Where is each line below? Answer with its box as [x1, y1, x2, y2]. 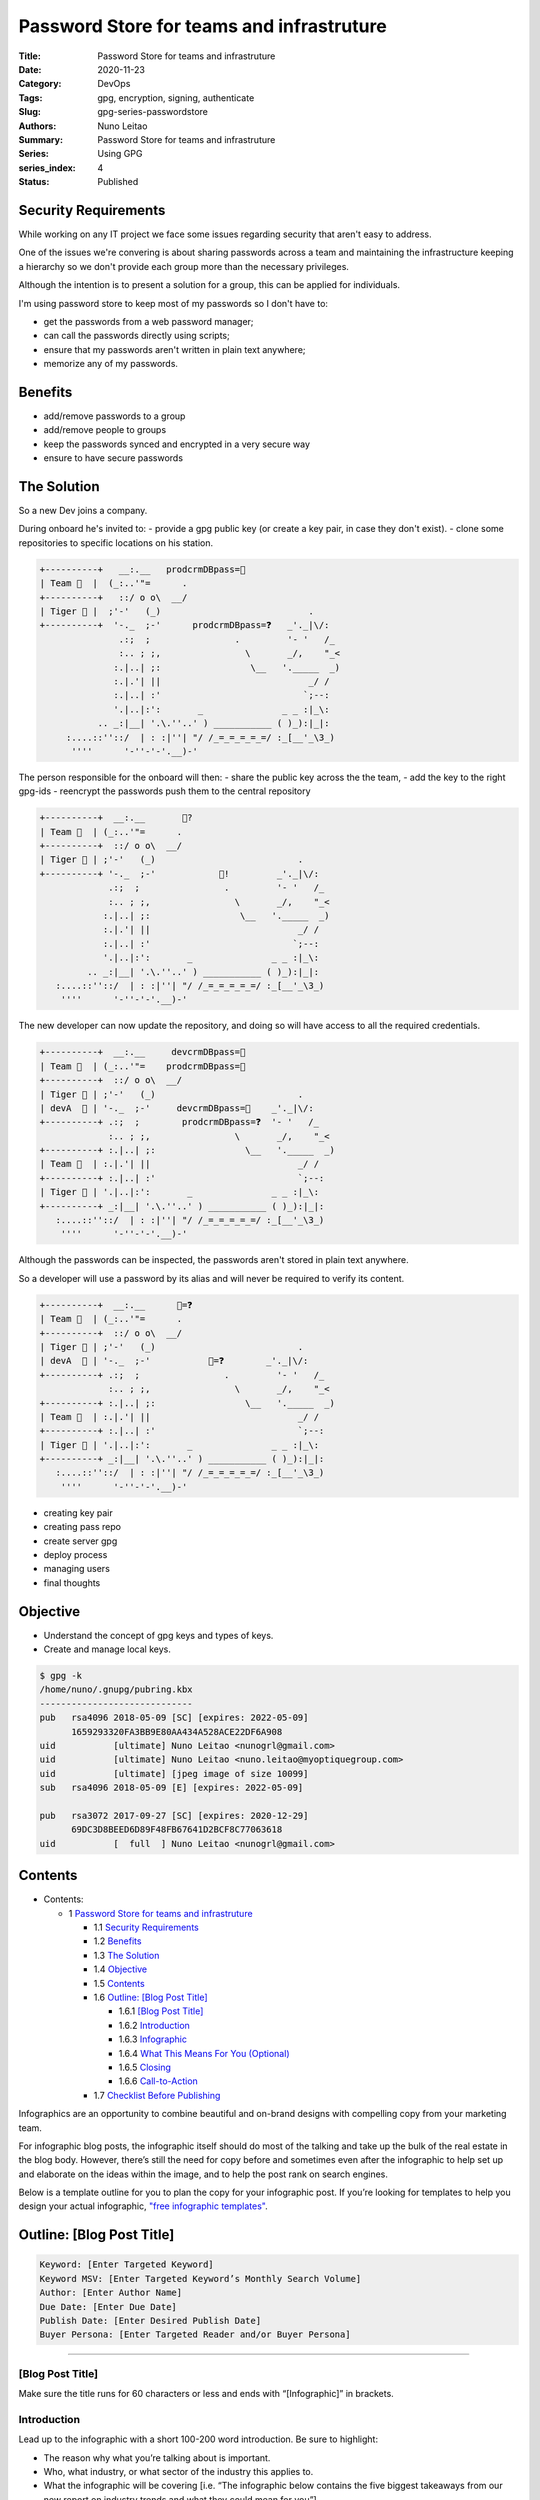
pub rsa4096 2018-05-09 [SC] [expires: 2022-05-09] [39, 1712, 309, 1724]
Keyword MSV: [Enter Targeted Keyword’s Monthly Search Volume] [39, 2273, 362, 2284]
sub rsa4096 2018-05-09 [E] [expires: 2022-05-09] [39, 1782, 304, 1794]
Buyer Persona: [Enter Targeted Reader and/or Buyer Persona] [39, 2329, 351, 2340]
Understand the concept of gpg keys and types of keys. [43, 1629, 274, 1641]
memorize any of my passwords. [43, 358, 179, 370]
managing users [43, 1563, 110, 1575]
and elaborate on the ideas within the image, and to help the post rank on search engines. [18, 2168, 389, 2180]
